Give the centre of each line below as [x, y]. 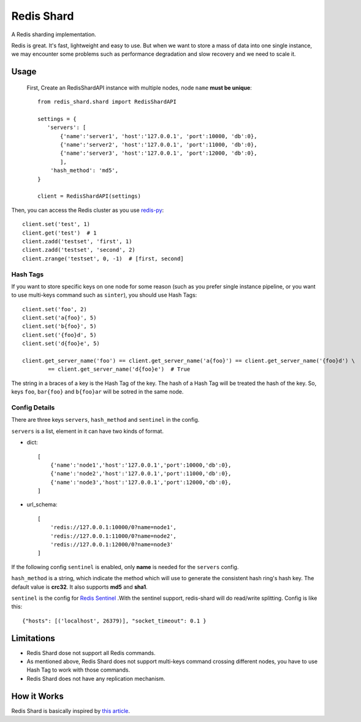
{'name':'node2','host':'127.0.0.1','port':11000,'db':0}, [141, 474]
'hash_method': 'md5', [84, 171]
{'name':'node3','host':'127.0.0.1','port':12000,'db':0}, [141, 482]
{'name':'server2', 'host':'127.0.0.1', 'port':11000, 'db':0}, [159, 145]
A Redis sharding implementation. [54, 34]
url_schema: [42, 505]
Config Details [33, 407]
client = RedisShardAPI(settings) [89, 196]
